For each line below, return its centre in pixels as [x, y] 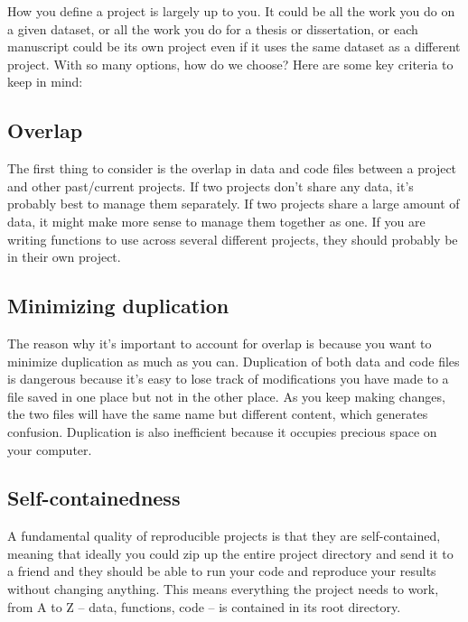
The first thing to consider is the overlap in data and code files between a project [232, 168]
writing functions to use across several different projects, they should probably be [233, 239]
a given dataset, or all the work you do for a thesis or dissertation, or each [213, 28]
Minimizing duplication [118, 306]
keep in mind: [45, 82]
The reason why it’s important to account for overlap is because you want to [220, 343]
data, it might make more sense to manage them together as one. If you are [216, 221]
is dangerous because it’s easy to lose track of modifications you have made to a [228, 379]
